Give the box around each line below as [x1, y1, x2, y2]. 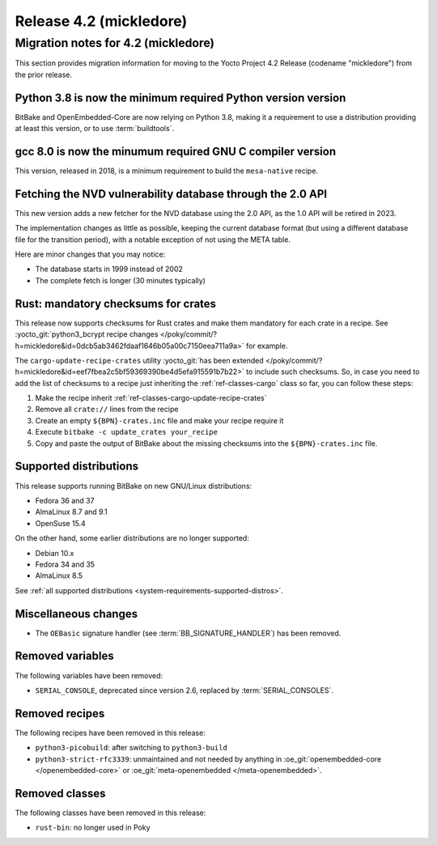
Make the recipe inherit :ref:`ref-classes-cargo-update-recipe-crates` [35, 393, 267, 403]
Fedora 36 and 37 [35, 495, 95, 505]
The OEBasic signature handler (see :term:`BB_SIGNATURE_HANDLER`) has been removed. [35, 628, 342, 638]
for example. [245, 341, 288, 350]
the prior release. [15, 70, 73, 79]
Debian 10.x [35, 548, 74, 558]
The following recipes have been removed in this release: [15, 728, 206, 737]
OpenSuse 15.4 [35, 518, 87, 528]
